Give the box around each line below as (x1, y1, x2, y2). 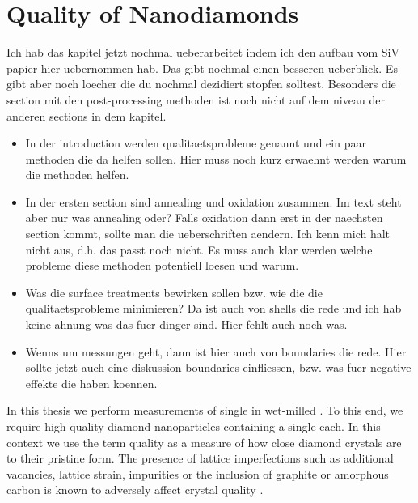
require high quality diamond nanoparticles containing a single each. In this (6, 418, 381, 434)
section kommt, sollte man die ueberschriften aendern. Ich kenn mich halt (25, 225, 391, 242)
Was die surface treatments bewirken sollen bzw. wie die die (25, 283, 323, 301)
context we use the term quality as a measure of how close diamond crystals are (6, 433, 402, 450)
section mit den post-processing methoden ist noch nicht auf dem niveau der (6, 91, 385, 108)
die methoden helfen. (25, 166, 129, 183)
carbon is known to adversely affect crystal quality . (6, 481, 264, 498)
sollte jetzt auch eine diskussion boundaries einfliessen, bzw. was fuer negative (25, 359, 412, 376)
